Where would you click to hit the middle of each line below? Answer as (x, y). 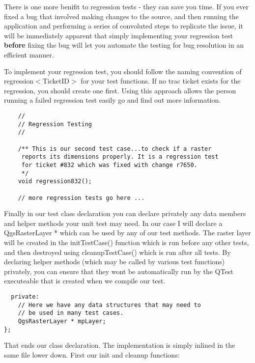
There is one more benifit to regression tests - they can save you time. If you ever (126, 6)
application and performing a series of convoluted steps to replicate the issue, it (124, 26)
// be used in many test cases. (71, 313)
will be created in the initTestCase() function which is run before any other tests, (127, 242)
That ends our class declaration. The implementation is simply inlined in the (120, 345)
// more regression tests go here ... (81, 198)
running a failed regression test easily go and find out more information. (113, 100)
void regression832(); (55, 181)
